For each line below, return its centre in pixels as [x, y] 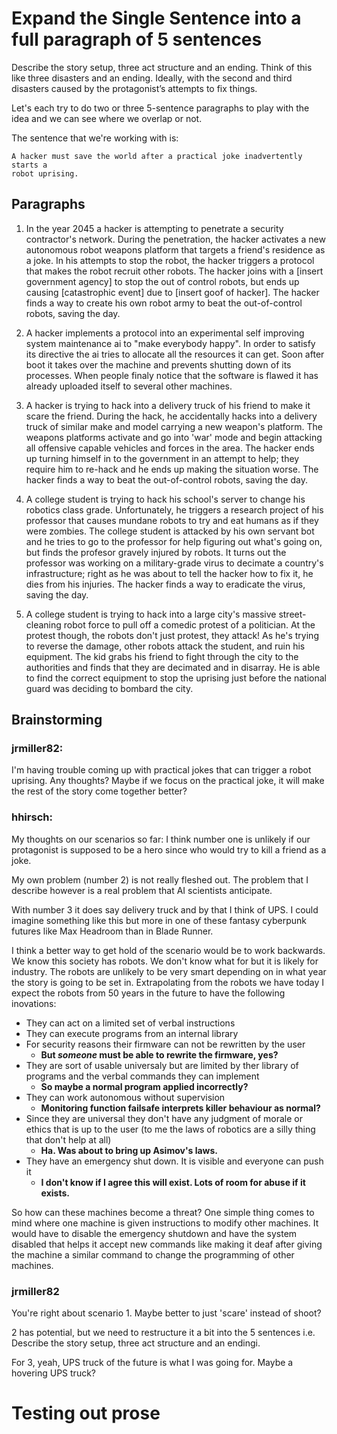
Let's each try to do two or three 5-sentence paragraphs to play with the [160, 108]
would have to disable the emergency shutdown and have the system [154, 1233]
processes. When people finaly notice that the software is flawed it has [172, 375]
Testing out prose [86, 1413]
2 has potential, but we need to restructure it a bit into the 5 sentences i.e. [163, 1333]
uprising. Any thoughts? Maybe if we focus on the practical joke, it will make [168, 781]
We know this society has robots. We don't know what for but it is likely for [165, 961]
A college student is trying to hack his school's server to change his [165, 499]
